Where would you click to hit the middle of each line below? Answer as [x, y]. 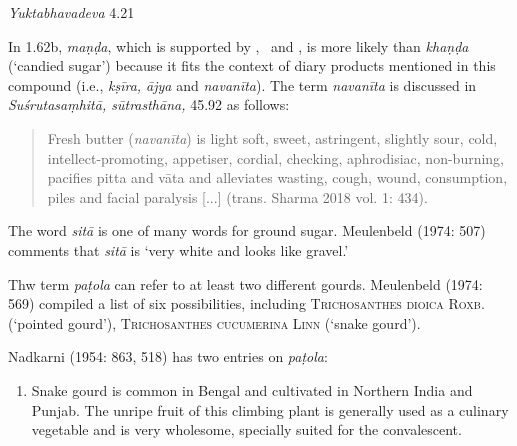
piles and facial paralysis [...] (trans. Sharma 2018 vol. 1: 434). [237, 196]
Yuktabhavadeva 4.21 [71, 12]
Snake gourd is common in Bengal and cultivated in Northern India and [252, 389]
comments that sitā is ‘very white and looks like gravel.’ [178, 249]
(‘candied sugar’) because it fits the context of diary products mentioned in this [252, 65]
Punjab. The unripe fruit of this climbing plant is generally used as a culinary [270, 409]
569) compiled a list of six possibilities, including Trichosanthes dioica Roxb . [246, 303]
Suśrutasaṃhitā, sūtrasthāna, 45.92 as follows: [149, 104]
